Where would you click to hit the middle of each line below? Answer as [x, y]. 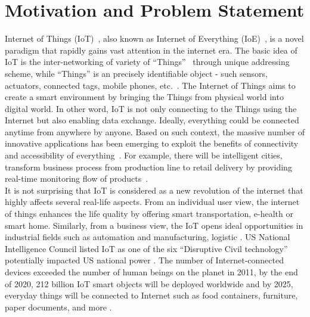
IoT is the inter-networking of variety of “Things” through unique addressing [147, 62]
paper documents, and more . [58, 307]
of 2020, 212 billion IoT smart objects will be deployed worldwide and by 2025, [149, 283]
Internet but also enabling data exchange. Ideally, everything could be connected [152, 120]
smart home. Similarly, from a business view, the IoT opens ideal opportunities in [154, 225]
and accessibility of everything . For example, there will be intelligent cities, [144, 155]
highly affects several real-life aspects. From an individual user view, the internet [152, 202]
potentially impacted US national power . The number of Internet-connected [144, 260]
